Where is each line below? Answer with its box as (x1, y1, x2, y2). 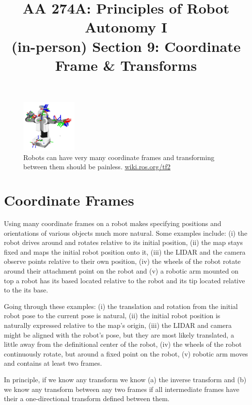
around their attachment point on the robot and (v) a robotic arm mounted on (4, 266, 239, 276)
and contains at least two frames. (4, 358, 102, 368)
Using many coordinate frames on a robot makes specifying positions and (4, 218, 221, 228)
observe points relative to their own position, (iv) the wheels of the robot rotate (4, 256, 241, 266)
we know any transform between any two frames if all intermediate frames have (4, 384, 239, 394)
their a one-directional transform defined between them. (4, 393, 170, 404)
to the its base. (4, 285, 48, 295)
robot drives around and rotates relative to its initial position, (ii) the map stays (4, 237, 243, 247)
